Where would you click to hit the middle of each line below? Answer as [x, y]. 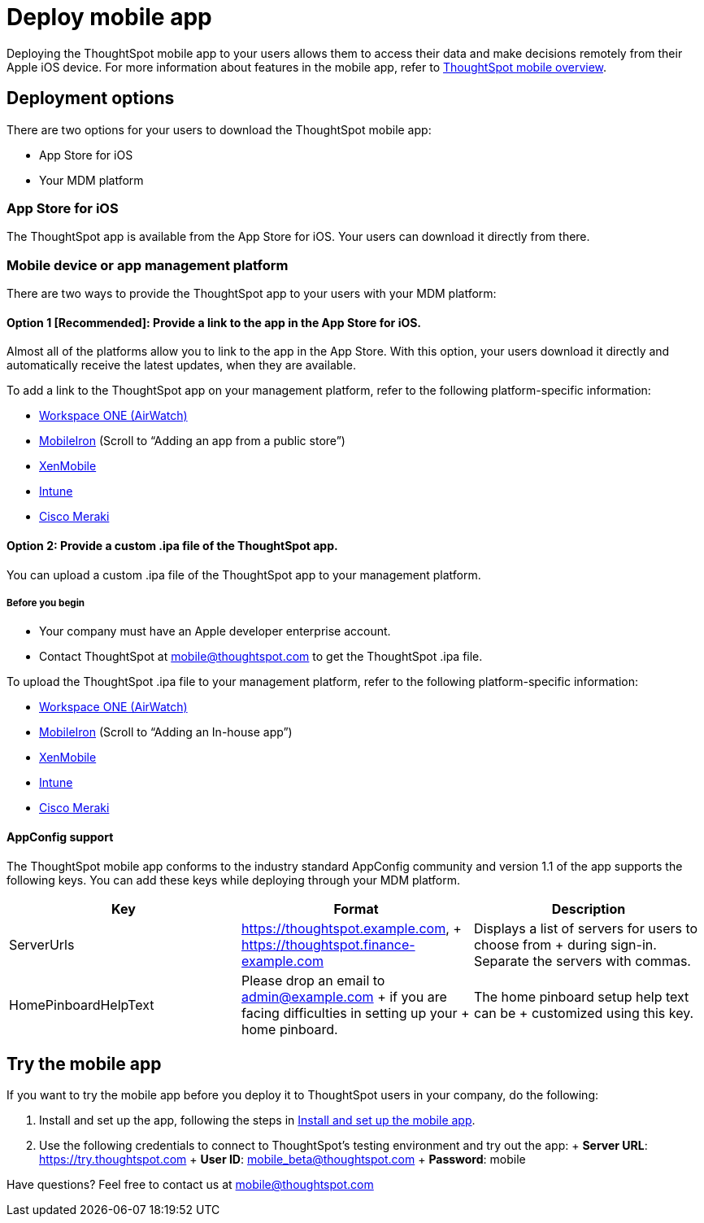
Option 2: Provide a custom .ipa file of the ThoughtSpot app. [172, 545]
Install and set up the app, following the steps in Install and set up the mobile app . [257, 1120]
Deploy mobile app [109, 17]
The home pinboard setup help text [581, 996]
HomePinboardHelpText [82, 1005]
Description [589, 909]
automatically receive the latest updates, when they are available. [181, 365]
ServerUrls [42, 944]
